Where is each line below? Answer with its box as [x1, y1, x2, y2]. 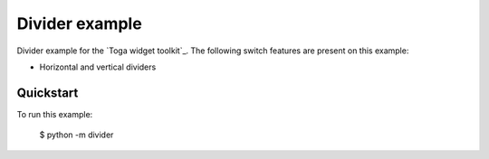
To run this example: [16, 108, 93, 119]
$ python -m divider [39, 129, 114, 140]
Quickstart [16, 85, 79, 100]
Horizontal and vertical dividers [39, 61, 157, 72]
